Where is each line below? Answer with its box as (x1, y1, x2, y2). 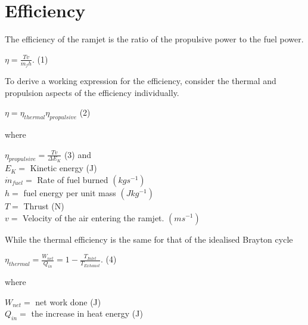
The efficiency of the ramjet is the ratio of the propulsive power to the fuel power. (5, 33, 304, 45)
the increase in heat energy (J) (31, 307, 143, 320)
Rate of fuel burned (37, 173, 108, 185)
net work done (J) (35, 295, 101, 308)
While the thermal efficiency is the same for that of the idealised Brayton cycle (5, 233, 293, 245)
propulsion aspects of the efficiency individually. (5, 86, 179, 98)
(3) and (64, 148, 92, 160)
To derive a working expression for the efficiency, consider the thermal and (5, 75, 276, 86)
